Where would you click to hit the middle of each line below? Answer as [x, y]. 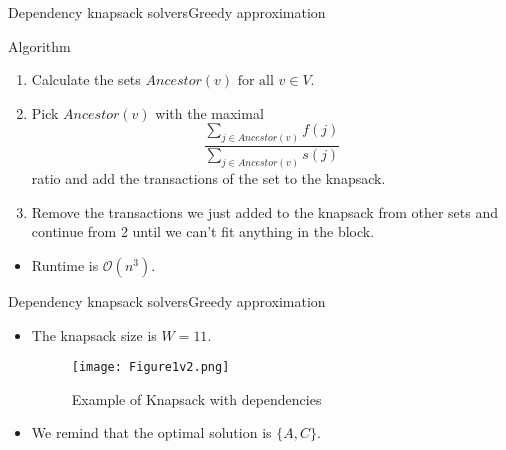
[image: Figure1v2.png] [150, 367]
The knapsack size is [94, 334]
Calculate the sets [86, 79]
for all [255, 81]
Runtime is [65, 264]
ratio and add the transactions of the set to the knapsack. [208, 178]
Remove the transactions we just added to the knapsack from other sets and [265, 211]
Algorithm [39, 45]
